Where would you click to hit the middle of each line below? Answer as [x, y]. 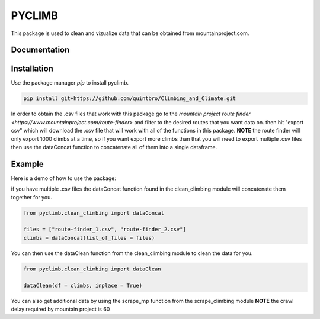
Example [27, 164]
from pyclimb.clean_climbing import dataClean [92, 269]
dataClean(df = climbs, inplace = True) [83, 285]
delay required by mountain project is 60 [60, 309]
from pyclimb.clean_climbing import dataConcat [94, 213]
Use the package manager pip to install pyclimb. [70, 83]
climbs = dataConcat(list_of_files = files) [89, 238]
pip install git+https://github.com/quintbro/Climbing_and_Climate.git [130, 99]
